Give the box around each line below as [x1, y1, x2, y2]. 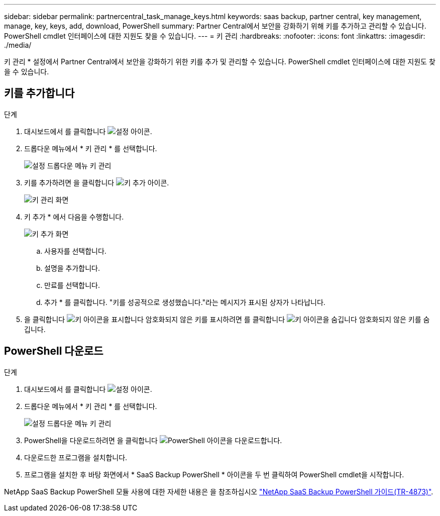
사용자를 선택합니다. [44, 246, 106, 255]
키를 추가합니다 [4, 87, 75, 100]
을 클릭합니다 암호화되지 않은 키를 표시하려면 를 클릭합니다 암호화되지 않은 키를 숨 [24, 315, 430, 324]
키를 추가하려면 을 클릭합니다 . [24, 178, 169, 187]
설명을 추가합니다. [44, 263, 100, 272]
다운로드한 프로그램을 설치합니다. [24, 453, 128, 462]
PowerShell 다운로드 [4, 345, 103, 358]
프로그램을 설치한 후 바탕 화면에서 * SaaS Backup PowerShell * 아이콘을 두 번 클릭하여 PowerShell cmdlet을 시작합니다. [24, 470, 404, 479]
